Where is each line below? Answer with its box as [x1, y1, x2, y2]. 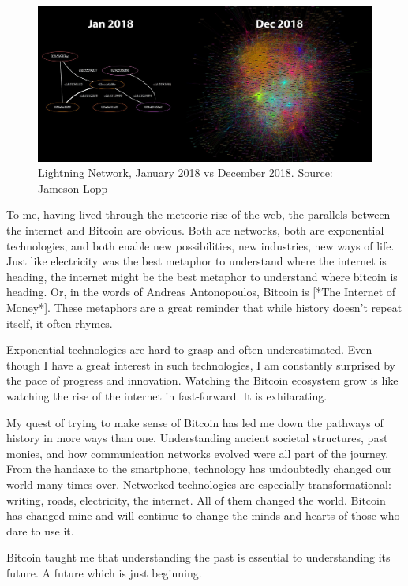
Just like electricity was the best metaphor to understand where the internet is [6, 253, 387, 269]
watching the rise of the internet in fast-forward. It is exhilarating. [6, 387, 328, 404]
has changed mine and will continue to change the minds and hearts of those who [6, 507, 400, 524]
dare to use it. [6, 522, 74, 539]
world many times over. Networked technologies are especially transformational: [6, 475, 391, 492]
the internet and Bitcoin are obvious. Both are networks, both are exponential [6, 222, 384, 239]
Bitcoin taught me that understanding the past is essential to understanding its [6, 549, 391, 565]
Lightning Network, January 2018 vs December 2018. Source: [38, 164, 333, 181]
